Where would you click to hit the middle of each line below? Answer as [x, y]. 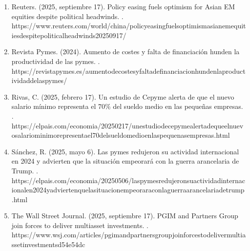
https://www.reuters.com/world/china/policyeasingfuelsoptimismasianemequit [129, 26]
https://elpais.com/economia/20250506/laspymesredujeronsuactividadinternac [128, 180]
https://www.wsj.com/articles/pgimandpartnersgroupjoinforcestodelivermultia [129, 235]
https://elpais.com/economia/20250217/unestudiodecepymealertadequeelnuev [127, 125]
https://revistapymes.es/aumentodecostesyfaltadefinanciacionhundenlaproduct [128, 71]
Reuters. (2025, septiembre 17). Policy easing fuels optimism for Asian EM [123, 6]
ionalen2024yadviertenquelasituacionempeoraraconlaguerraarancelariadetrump [128, 190]
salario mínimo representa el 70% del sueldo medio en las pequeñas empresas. [127, 106]
